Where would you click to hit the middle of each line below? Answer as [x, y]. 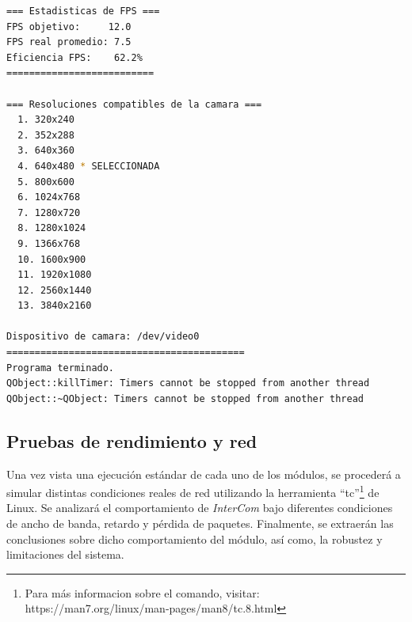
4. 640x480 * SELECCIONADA [89, 166]
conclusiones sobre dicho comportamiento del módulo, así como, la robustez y [195, 539]
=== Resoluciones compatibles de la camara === [134, 104]
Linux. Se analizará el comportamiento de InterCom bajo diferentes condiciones [200, 508]
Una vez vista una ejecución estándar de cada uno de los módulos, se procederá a [204, 474]
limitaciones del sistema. [65, 554]
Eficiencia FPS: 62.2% [74, 57]
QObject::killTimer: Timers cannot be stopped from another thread [188, 383]
